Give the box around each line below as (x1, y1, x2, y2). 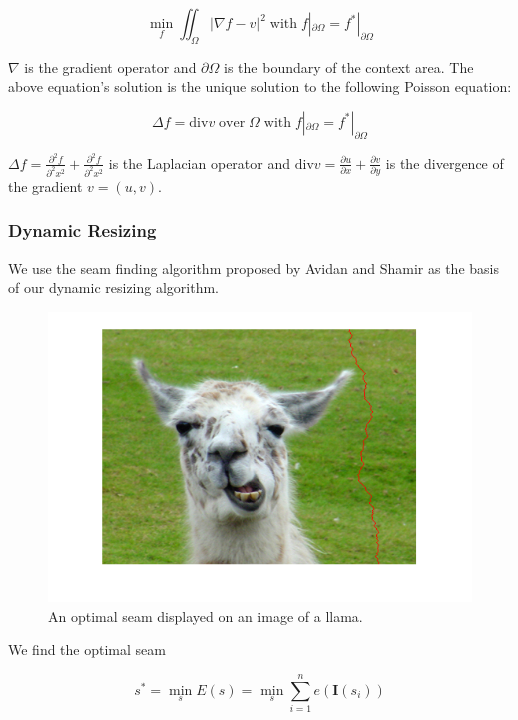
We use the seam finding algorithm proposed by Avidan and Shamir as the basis (8, 257, 499, 278)
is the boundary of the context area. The (224, 56, 474, 77)
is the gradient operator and (24, 56, 197, 77)
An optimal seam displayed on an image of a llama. (48, 605, 363, 626)
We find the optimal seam (8, 639, 166, 660)
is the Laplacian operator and (108, 152, 291, 173)
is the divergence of (385, 152, 504, 173)
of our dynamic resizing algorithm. (8, 277, 219, 298)
